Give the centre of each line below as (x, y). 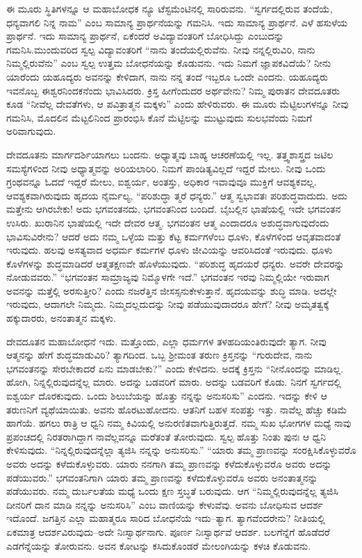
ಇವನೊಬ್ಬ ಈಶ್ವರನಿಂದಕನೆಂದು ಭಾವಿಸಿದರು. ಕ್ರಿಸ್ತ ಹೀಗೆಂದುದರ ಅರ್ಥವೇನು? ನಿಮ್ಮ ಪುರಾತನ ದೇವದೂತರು (173, 90)
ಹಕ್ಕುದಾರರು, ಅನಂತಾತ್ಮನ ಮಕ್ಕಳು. (61, 318)
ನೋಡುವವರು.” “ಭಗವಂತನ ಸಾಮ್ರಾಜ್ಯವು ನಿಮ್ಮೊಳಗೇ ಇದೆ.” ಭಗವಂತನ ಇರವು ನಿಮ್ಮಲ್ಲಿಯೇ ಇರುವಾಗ (168, 277)
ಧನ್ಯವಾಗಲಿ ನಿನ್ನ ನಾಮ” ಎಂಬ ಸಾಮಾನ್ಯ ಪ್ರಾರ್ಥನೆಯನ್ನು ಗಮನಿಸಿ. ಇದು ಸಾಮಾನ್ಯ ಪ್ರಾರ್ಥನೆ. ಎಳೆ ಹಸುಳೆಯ (177, 22)
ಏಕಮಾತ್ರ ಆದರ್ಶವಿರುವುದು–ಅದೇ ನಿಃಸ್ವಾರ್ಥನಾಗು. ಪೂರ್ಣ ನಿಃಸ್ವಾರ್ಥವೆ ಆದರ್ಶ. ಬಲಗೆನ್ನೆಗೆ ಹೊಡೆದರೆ (168, 531)
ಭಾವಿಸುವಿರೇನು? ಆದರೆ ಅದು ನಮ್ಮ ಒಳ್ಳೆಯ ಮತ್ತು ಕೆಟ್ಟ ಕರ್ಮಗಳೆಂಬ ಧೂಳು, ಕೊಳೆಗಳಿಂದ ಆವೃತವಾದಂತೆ (174, 236)
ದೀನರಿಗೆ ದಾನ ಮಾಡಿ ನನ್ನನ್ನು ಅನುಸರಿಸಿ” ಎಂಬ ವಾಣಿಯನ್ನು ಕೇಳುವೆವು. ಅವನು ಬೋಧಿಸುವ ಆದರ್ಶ (165, 504)
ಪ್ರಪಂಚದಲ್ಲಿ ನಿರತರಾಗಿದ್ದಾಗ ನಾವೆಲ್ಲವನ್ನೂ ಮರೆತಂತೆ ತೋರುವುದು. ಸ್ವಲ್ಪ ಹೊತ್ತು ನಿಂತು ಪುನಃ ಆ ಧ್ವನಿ (166, 436)
